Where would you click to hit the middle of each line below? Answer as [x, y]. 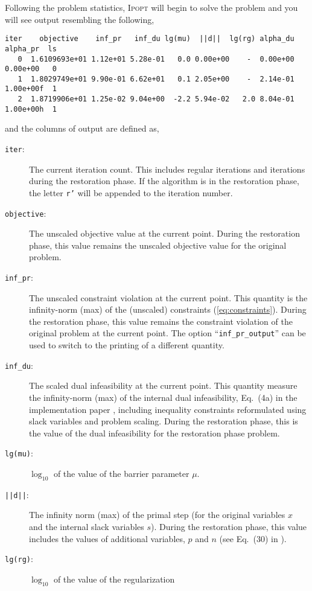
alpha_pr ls [31, 49]
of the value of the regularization [114, 579]
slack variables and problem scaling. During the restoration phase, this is [164, 421]
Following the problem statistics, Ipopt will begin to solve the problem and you [151, 7]
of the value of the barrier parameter [121, 473]
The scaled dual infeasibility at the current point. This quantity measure [163, 385]
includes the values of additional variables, [107, 538]
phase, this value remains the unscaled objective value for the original [158, 245]
